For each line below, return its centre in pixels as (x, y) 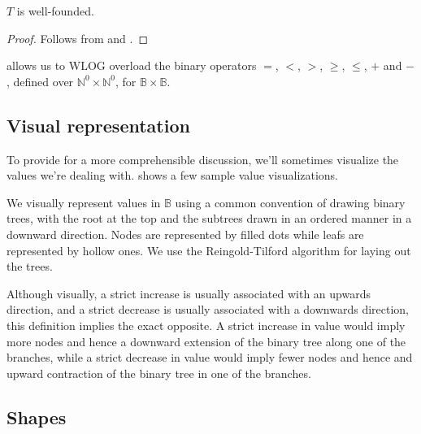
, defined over (40, 81)
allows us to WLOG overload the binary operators (132, 65)
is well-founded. (55, 11)
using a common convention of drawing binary (290, 202)
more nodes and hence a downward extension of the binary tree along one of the (206, 341)
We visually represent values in (84, 202)
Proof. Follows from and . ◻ (78, 38)
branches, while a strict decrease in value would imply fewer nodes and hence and (210, 357)
